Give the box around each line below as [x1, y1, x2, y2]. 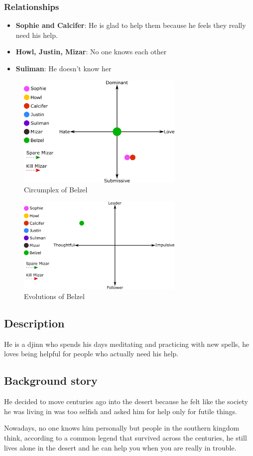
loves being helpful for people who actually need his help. [4, 348, 179, 359]
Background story [4, 373, 98, 388]
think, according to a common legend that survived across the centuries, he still [4, 432, 247, 443]
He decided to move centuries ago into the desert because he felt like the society [4, 396, 248, 407]
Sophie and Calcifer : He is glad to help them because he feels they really [15, 20, 246, 30]
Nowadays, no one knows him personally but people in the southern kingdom [4, 423, 240, 433]
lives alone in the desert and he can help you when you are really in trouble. [4, 442, 237, 453]
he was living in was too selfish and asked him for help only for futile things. [4, 406, 238, 416]
